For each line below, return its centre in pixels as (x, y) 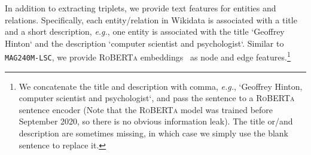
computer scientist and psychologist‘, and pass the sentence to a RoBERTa (157, 98)
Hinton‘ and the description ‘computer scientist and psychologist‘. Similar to (144, 43)
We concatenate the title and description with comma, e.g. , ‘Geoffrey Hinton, (161, 86)
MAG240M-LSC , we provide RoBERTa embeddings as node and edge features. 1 (148, 56)
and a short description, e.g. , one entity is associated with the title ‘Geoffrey (145, 31)
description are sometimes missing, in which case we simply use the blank (153, 133)
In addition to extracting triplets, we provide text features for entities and (141, 8)
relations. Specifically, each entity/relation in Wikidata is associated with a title (151, 19)
